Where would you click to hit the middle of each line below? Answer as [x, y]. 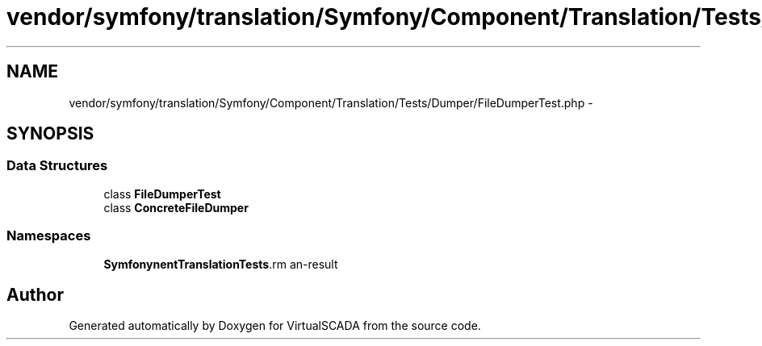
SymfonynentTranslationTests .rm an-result [221, 264]
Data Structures [57, 166]
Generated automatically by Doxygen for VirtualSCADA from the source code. [275, 326]
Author [35, 294]
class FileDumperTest [162, 194]
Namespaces [49, 236]
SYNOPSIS [50, 134]
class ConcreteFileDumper [176, 207]
